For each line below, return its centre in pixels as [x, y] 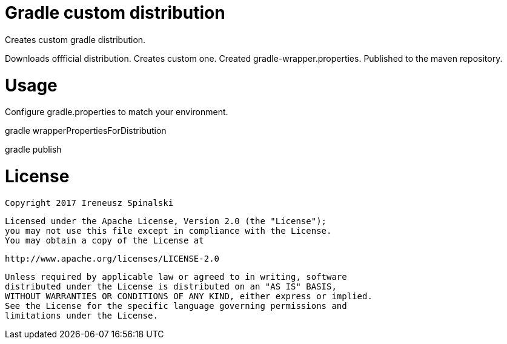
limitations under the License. [81, 315]
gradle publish [33, 150]
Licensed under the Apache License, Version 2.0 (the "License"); [166, 221]
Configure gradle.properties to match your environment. [117, 112]
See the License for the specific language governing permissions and [176, 306]
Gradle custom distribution [115, 13]
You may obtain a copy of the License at [104, 240]
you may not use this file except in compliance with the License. [168, 230]
